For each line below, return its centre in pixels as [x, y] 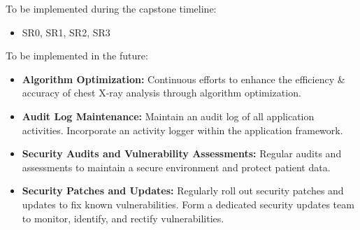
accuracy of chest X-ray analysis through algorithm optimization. [161, 93]
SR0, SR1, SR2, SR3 [66, 32]
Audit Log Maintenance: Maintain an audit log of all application [168, 116]
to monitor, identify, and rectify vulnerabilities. [123, 218]
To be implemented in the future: [77, 56]
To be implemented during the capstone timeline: [111, 8]
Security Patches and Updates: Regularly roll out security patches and [183, 191]
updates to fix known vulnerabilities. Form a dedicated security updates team [188, 204]
